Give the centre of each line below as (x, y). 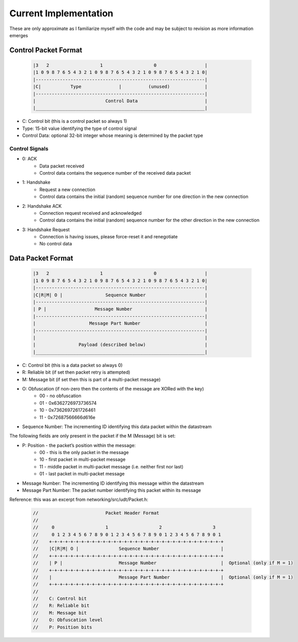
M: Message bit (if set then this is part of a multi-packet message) (91, 379)
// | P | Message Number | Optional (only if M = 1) (163, 563)
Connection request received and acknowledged (91, 213)
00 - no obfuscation (60, 396)
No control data (56, 244)
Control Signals (29, 149)
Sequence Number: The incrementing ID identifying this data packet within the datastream (117, 426)
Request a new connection (67, 189)
